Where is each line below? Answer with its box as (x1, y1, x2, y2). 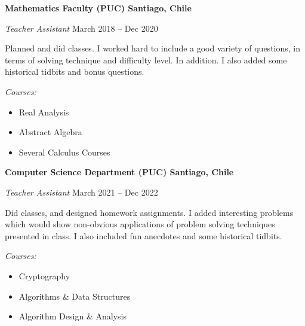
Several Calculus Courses (19, 145, 110, 158)
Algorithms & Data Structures (19, 290, 131, 302)
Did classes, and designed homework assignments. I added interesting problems (5, 206, 294, 218)
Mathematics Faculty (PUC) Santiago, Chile (5, 2, 192, 14)
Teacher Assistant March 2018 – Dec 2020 (5, 22, 158, 34)
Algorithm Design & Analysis (19, 310, 127, 322)
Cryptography (19, 269, 70, 282)
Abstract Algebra (19, 126, 82, 138)
